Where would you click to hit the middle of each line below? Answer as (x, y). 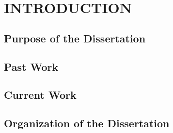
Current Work (40, 95)
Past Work (31, 66)
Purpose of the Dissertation (75, 38)
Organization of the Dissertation (87, 123)
